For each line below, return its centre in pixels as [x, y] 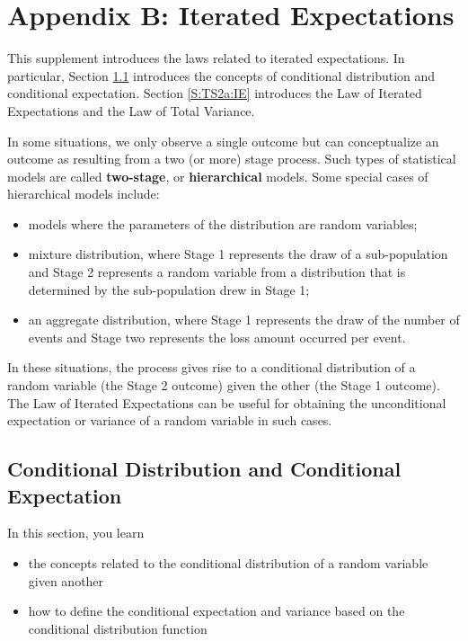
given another [66, 580]
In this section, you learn [76, 533]
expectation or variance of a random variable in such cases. [170, 420]
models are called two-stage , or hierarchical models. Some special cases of [218, 176]
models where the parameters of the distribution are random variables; [223, 223]
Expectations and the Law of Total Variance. [131, 110]
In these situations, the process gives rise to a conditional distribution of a [212, 367]
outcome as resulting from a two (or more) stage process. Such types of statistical [232, 159]
